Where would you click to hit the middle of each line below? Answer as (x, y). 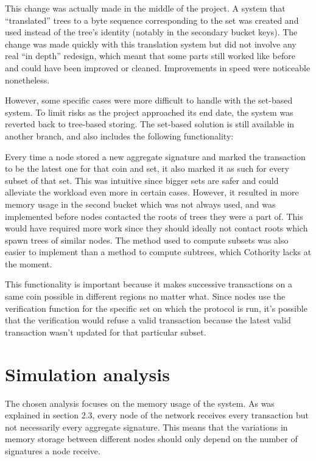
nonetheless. (27, 79)
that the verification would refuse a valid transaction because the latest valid (148, 320)
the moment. (29, 263)
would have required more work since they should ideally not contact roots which (156, 228)
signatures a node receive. (53, 450)
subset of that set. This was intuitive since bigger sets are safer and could (142, 180)
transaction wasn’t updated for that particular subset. (106, 332)
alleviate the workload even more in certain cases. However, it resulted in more (152, 192)
